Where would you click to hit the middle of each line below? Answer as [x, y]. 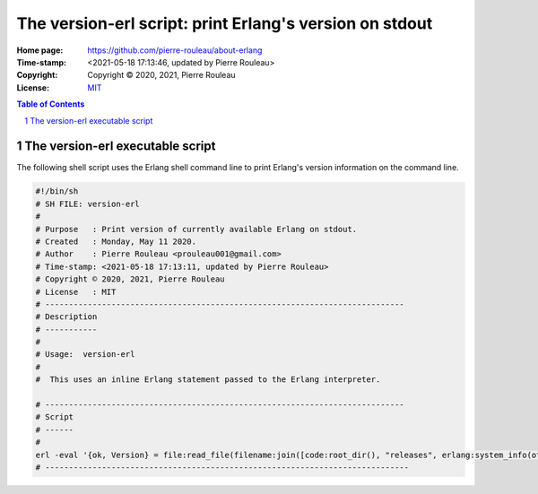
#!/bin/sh [57, 191]
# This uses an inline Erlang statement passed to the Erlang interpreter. [208, 380]
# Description [66, 317]
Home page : [40, 50]
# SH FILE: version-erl [88, 204]
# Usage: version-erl [85, 355]
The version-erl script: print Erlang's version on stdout [225, 23]
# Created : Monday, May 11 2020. [116, 241]
